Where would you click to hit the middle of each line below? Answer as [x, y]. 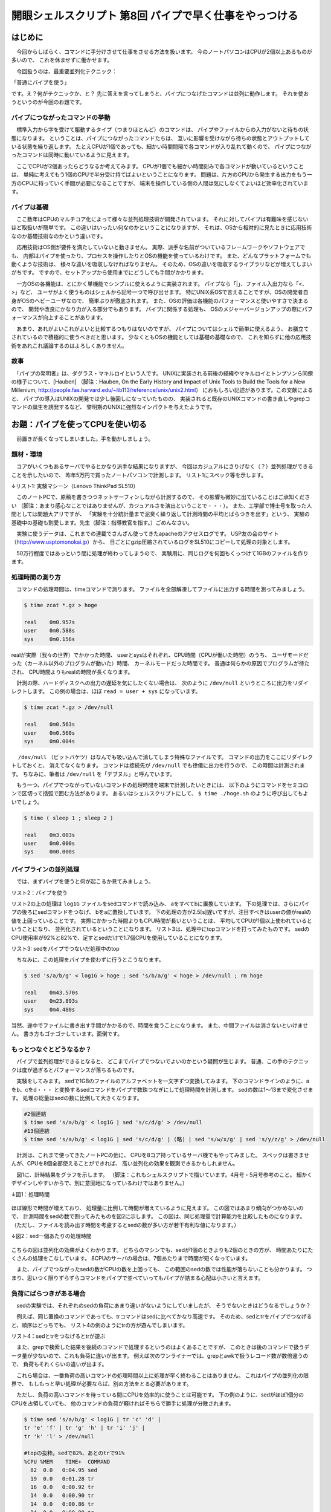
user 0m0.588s [50, 631]
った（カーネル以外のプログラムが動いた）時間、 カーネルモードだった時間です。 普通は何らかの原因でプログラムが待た [160, 663]
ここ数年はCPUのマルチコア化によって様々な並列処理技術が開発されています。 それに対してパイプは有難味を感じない [162, 219]
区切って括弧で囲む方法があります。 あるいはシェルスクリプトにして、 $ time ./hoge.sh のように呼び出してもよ [165, 793]
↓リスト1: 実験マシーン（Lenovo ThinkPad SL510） [75, 486]
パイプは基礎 [30, 207]
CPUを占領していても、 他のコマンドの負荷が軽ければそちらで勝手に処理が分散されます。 [123, 1403]
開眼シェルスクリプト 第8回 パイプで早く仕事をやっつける [155, 16]
